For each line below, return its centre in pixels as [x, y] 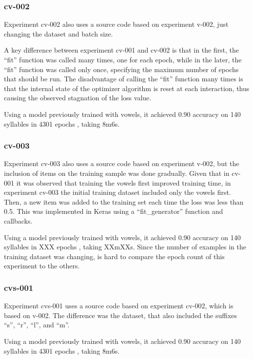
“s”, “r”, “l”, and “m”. [37, 325]
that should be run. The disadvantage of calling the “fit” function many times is [124, 79]
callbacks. [18, 220]
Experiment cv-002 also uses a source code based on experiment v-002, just [116, 24]
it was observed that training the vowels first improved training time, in [124, 182]
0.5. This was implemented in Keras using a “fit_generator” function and [114, 211]
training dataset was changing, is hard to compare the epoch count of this [114, 256]
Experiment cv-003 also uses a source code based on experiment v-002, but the [122, 163]
